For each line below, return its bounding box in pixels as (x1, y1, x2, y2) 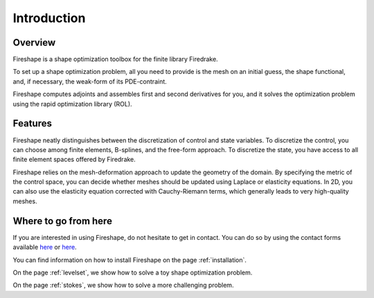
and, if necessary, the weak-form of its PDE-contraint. (12, 77, 168, 86)
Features (12, 118, 52, 129)
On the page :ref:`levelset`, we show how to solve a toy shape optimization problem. (12, 268, 253, 277)
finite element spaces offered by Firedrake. (12, 156, 136, 164)
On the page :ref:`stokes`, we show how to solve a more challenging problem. (12, 281, 234, 290)
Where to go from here (12, 215, 112, 227)
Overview (12, 37, 56, 48)
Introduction (12, 10, 86, 26)
